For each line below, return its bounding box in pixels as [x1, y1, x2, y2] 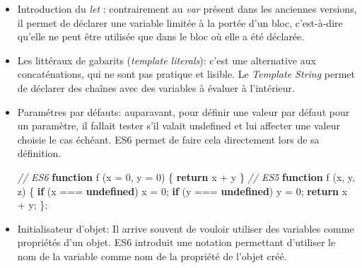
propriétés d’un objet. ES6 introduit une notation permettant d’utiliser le [17, 235, 336, 250]
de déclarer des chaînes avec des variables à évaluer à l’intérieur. [17, 80, 295, 95]
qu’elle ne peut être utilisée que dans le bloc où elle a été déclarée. [17, 29, 305, 44]
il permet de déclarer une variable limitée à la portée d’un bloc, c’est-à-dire [17, 15, 343, 30]
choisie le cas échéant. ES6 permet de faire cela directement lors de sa [17, 132, 320, 146]
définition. [17, 146, 62, 161]
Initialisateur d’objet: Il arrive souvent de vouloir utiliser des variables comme [17, 221, 354, 235]
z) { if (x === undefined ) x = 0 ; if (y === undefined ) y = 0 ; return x [17, 183, 348, 198]
